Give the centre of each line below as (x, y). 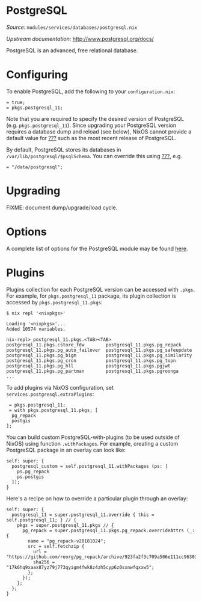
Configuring (37, 75)
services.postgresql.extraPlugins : (50, 394)
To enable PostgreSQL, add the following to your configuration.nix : (91, 91)
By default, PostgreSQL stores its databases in (64, 149)
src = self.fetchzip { (56, 546)
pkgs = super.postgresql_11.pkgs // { (66, 525)
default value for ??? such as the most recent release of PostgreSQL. (91, 138)
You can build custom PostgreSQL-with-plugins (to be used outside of (93, 437)
